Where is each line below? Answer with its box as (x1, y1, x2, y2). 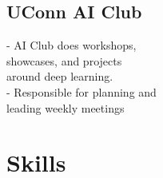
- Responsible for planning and (6, 83, 157, 100)
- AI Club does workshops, (6, 37, 137, 53)
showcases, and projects (6, 52, 122, 69)
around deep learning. (6, 68, 113, 85)
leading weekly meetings (6, 99, 125, 116)
